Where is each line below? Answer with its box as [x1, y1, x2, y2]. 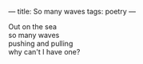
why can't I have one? [8, 47, 81, 56]
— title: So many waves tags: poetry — [8, 7, 136, 16]
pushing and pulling [8, 39, 73, 48]
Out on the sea [8, 22, 58, 31]
